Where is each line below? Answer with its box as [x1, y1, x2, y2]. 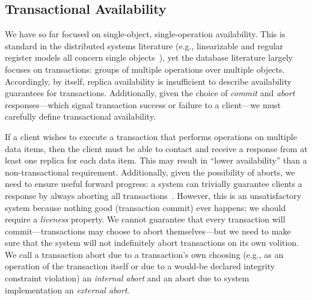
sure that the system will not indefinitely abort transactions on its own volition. [5, 236, 299, 249]
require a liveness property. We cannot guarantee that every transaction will [5, 213, 286, 225]
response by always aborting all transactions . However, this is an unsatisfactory [5, 189, 302, 201]
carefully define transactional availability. [5, 110, 156, 123]
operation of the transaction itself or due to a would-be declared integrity [5, 260, 275, 272]
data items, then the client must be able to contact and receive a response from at [5, 142, 308, 155]
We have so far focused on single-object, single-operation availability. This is [5, 28, 286, 40]
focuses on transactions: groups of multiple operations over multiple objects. [5, 63, 285, 75]
